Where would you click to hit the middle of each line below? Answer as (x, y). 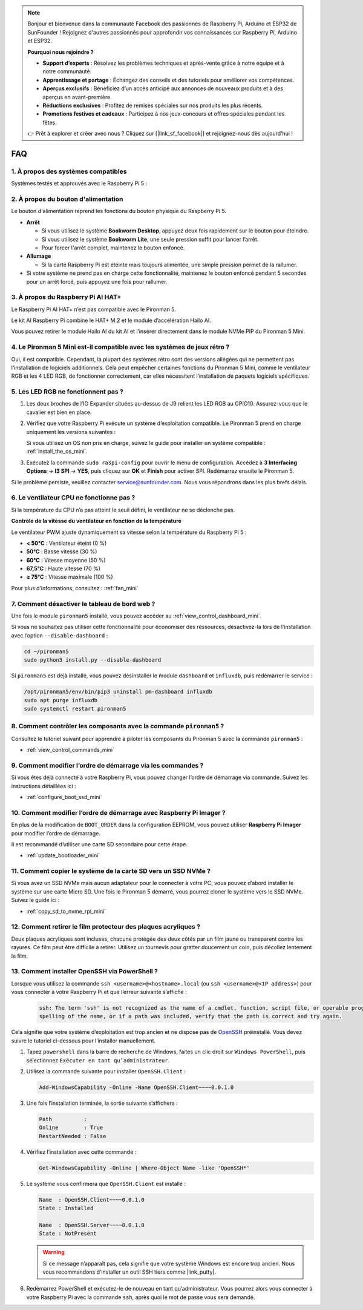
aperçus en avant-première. (77, 97)
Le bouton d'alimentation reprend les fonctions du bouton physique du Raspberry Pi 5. (119, 211)
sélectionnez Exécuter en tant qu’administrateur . (98, 1060)
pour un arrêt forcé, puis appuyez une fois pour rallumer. (97, 281)
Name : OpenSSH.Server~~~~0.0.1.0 (92, 1225)
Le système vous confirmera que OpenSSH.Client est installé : (106, 1183)
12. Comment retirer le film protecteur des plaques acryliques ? (106, 927)
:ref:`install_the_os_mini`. (57, 452)
